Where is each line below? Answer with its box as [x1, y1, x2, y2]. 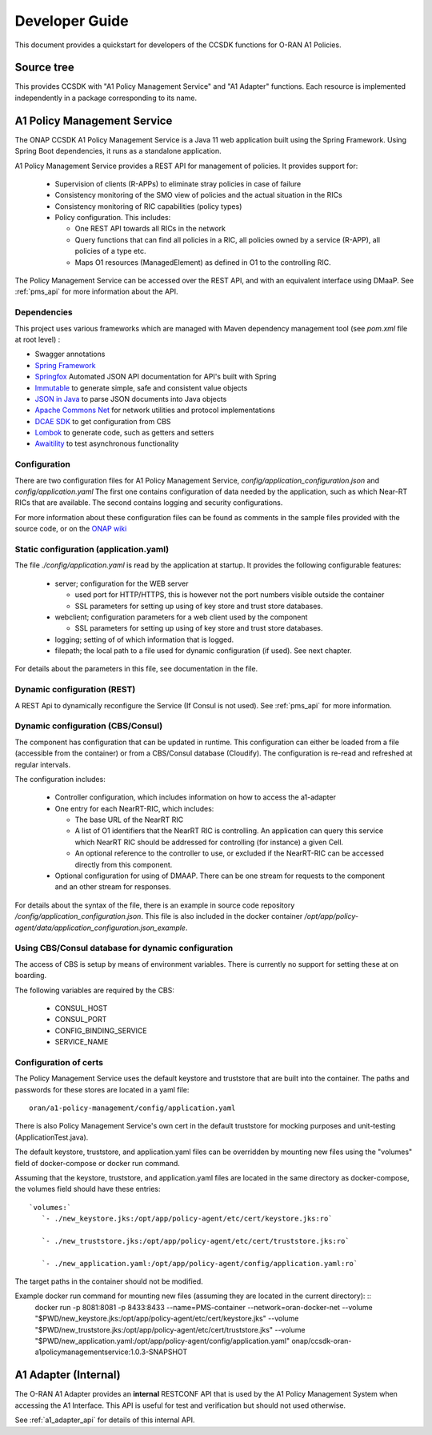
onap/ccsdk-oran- [291, 1337, 352, 1346]
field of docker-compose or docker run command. [14, 1158, 180, 1168]
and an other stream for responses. [54, 882, 171, 892]
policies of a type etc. [74, 247, 146, 256]
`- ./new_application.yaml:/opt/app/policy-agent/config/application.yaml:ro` [41, 1259, 358, 1268]
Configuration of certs [14, 1056, 104, 1068]
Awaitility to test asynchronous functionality [34, 439, 179, 448]
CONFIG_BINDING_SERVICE [54, 1025, 147, 1036]
